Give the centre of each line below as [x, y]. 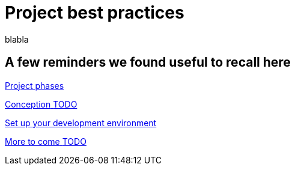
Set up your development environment [81, 123]
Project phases [35, 85]
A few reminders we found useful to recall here [148, 62]
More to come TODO [46, 141]
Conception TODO [41, 104]
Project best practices [95, 13]
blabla [17, 39]
